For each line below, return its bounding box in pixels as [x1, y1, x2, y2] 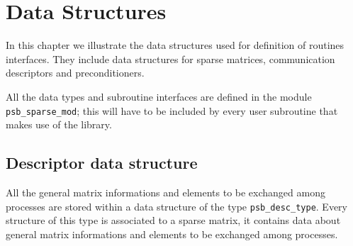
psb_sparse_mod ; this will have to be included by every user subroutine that [6, 103, 338, 118]
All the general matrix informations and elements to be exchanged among [6, 184, 325, 199]
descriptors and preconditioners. [6, 65, 145, 80]
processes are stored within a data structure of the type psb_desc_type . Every [6, 199, 347, 213]
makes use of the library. [6, 117, 112, 132]
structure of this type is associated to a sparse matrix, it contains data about [6, 213, 341, 228]
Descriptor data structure [6, 152, 198, 174]
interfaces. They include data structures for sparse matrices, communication [6, 51, 335, 66]
